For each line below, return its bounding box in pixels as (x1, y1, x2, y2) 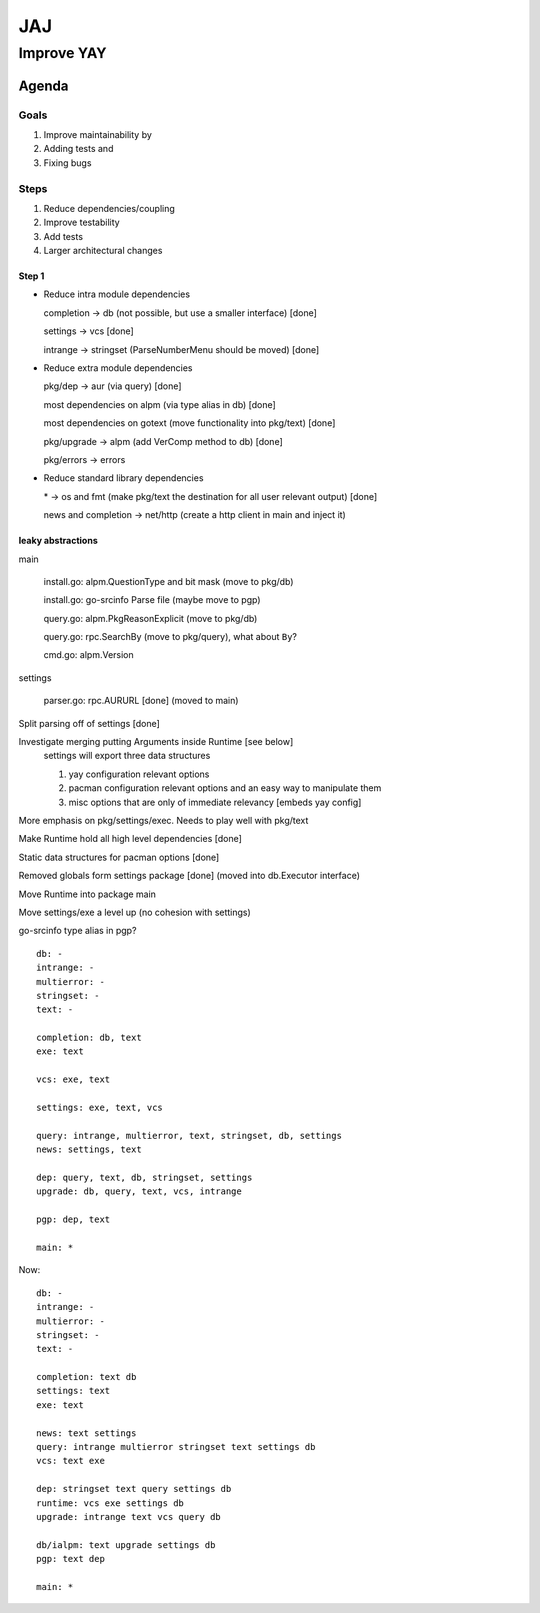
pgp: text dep (36, 1553, 105, 1565)
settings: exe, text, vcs (36, 1102, 164, 1114)
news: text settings (36, 1427, 137, 1439)
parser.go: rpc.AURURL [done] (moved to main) (43, 695, 239, 707)
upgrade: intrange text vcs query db (36, 1511, 222, 1522)
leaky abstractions (18, 535, 99, 547)
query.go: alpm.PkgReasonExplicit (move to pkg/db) (43, 612, 258, 624)
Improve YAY (18, 44, 107, 62)
